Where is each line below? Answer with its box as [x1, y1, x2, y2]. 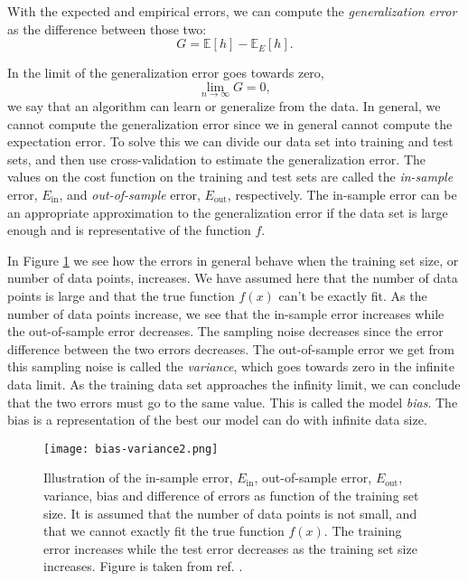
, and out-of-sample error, [59, 184, 201, 203]
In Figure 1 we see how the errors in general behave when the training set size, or [7, 250, 459, 269]
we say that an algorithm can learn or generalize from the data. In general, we [7, 97, 441, 115]
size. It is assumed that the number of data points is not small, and [43, 503, 417, 522]
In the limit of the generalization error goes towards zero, [7, 63, 324, 82]
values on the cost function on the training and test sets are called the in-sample [7, 167, 454, 186]
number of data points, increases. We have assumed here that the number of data [7, 268, 458, 287]
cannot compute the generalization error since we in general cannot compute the [7, 114, 453, 133]
